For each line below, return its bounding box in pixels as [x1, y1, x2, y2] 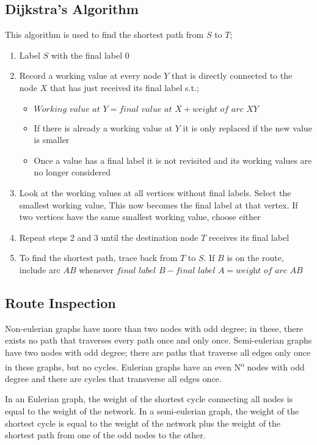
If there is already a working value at [34, 121, 173, 134]
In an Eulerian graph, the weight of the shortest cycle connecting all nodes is [5, 392, 293, 405]
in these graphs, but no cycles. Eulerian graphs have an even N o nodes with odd [5, 358, 305, 373]
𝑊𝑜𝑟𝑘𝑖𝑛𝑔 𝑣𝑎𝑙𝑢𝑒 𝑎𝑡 [34, 105, 100, 114]
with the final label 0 [51, 48, 129, 61]
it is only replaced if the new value [183, 121, 312, 134]
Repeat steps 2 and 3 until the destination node [19, 230, 199, 243]
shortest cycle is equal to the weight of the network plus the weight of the [5, 416, 281, 429]
